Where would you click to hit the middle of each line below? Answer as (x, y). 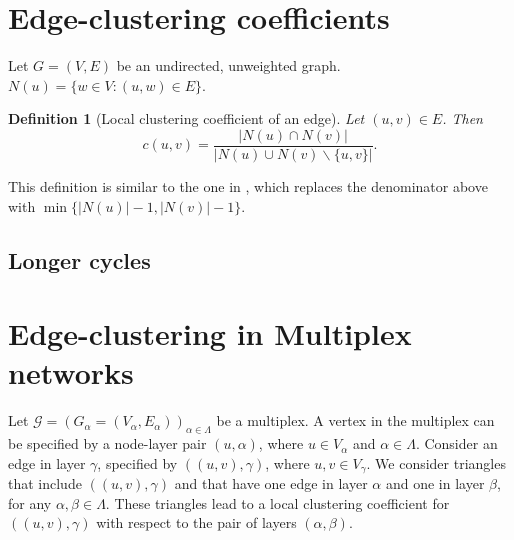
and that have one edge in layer (271, 483)
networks (71, 372)
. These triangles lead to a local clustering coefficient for (277, 502)
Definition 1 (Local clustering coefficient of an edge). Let (186, 118)
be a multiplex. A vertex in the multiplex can (355, 420)
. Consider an (456, 443)
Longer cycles (79, 259)
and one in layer (435, 483)
